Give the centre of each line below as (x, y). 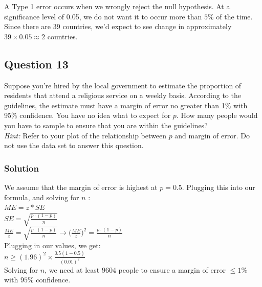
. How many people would (217, 115)
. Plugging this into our (219, 187)
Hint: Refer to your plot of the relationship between (85, 135)
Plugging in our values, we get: (52, 245)
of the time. (234, 16)
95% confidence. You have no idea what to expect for (88, 115)
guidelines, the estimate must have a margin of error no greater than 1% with (126, 105)
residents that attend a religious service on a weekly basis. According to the (123, 95)
